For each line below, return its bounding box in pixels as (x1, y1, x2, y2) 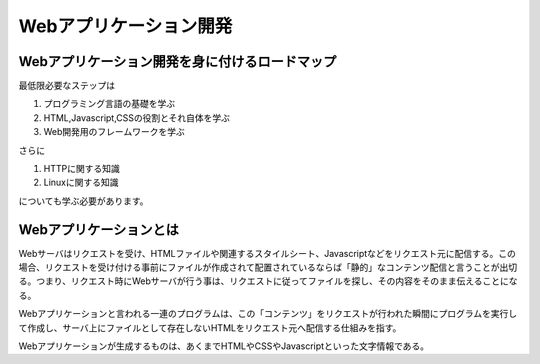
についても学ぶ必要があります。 (18, 195, 149, 207)
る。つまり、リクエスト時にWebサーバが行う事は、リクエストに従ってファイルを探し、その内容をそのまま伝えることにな (18, 275, 518, 287)
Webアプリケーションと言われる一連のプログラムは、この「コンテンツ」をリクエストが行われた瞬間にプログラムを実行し (18, 308, 518, 320)
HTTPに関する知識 (43, 163, 120, 175)
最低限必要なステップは (18, 80, 115, 92)
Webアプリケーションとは (18, 221, 180, 238)
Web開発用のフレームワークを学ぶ (43, 126, 185, 138)
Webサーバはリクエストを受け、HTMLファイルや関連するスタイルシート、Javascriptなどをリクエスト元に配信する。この (18, 247, 517, 259)
